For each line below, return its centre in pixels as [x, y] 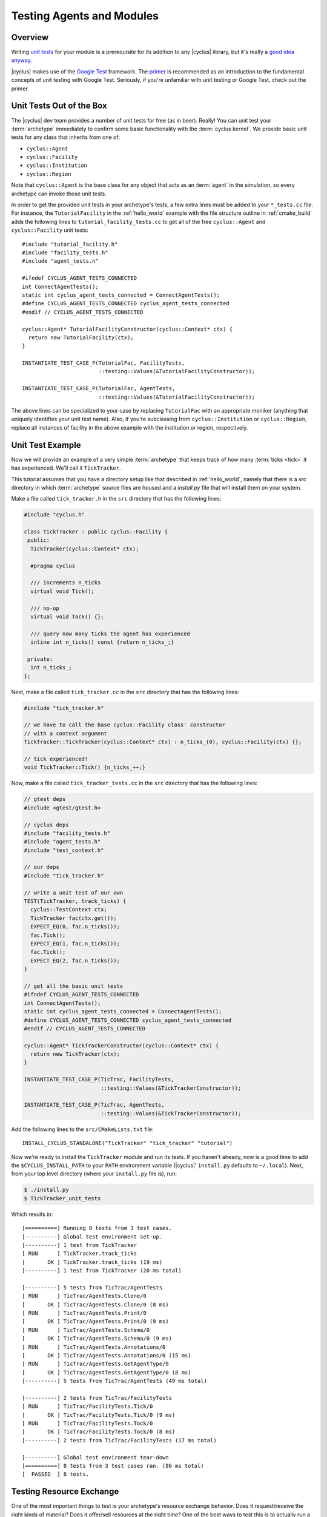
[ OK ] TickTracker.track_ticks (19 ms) [92, 1262]
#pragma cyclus [53, 566]
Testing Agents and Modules [85, 16]
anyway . [22, 60]
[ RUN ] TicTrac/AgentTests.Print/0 [84, 1313]
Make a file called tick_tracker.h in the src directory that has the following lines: [116, 499]
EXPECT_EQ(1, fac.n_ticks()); [75, 944]
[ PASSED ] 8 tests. [56, 1474]
